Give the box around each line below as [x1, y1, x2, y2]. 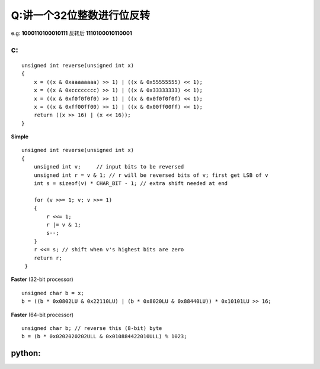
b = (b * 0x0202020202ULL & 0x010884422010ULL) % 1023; [21, 333, 187, 340]
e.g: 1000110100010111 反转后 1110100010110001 [11, 30, 133, 37]
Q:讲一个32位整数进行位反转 [11, 9, 151, 22]
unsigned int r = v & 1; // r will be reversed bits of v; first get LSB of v [33, 171, 268, 179]
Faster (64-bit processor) [11, 311, 74, 318]
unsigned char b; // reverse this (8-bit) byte [21, 325, 162, 331]
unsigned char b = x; [21, 290, 84, 296]
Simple [11, 133, 29, 140]
